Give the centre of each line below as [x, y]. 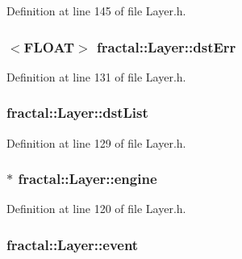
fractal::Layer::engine [88, 179]
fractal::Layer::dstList [77, 113]
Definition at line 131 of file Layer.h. [96, 76]
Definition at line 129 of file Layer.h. [96, 142]
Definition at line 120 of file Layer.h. [96, 209]
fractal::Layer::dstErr [167, 46]
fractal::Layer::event [73, 244]
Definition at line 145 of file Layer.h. [96, 10]
